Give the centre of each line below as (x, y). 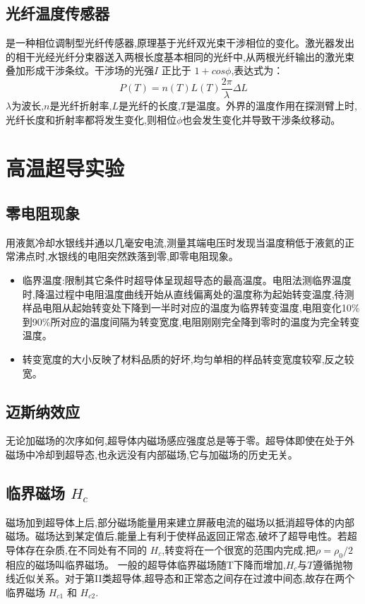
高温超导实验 (65, 168)
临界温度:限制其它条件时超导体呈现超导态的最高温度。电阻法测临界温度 (187, 280)
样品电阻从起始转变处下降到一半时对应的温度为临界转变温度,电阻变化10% (191, 308)
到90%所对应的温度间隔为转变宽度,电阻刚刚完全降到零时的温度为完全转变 (191, 321)
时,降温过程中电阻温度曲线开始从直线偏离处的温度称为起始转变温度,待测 (188, 294)
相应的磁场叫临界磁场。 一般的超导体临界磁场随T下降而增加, (146, 564)
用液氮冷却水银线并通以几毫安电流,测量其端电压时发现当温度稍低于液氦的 (175, 242)
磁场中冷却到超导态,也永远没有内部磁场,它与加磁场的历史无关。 (152, 454)
